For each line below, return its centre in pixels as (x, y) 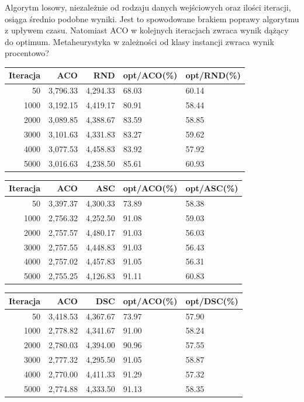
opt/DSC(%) (212, 300)
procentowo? (27, 53)
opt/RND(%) (213, 75)
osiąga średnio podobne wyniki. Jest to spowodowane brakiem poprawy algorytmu (152, 18)
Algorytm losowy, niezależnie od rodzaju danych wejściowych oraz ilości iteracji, (148, 7)
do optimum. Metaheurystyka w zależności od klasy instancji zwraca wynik (139, 41)
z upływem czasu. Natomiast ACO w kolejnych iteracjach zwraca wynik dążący (147, 30)
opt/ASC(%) (212, 188)
